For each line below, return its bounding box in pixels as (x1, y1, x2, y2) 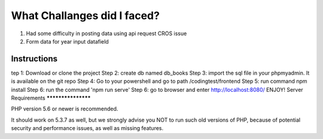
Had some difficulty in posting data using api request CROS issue (26, 30, 187, 37)
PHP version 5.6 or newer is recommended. (11, 105, 118, 113)
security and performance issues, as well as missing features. (11, 125, 164, 132)
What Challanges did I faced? (11, 9, 160, 22)
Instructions (11, 54, 58, 64)
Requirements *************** (11, 94, 91, 101)
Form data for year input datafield (26, 38, 109, 45)
